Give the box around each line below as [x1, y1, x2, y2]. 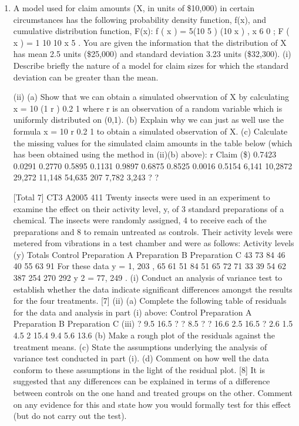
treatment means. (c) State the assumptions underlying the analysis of [13, 340, 267, 353]
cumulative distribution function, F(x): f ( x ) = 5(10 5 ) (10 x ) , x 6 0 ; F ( [13, 25, 290, 37]
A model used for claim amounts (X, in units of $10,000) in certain [13, 2, 254, 14]
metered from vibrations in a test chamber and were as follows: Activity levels [13, 237, 294, 249]
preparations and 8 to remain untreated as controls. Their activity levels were [13, 225, 293, 237]
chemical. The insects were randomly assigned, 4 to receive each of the [13, 214, 267, 226]
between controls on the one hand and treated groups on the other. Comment [13, 387, 293, 398]
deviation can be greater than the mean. [13, 71, 159, 83]
